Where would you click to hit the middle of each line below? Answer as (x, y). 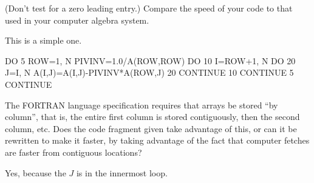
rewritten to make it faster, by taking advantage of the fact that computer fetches (157, 140)
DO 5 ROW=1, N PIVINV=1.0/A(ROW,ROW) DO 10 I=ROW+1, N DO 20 (150, 60)
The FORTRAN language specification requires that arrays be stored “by (142, 105)
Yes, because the (36, 172)
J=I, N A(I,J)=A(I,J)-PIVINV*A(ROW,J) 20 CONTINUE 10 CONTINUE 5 (149, 72)
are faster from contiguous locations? (73, 152)
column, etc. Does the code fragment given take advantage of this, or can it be (151, 128)
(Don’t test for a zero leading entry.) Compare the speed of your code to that (149, 8)
